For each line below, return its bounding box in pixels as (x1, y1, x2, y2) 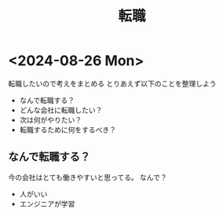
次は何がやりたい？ (19, 115, 82, 124)
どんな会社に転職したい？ (19, 105, 103, 115)
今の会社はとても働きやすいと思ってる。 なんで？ (8, 172, 167, 181)
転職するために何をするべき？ (19, 125, 116, 134)
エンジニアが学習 (19, 199, 75, 208)
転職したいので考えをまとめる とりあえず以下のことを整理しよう (8, 79, 217, 88)
